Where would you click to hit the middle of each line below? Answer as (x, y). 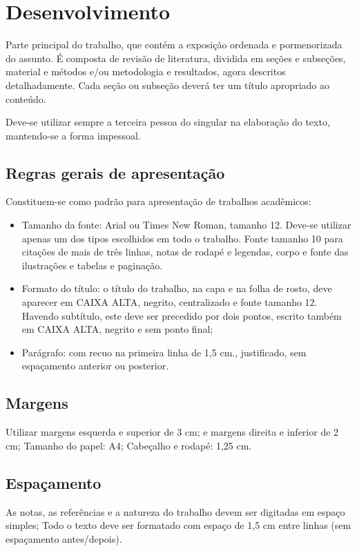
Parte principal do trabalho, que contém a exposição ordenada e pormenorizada (174, 45)
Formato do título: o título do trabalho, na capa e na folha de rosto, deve (177, 288)
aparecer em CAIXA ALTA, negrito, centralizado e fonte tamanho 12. (170, 302)
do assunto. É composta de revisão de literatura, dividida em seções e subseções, (176, 58)
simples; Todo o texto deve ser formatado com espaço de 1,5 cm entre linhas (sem (178, 525)
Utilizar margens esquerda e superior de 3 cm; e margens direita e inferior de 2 (172, 432)
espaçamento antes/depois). (64, 538)
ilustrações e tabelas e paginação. (92, 265)
